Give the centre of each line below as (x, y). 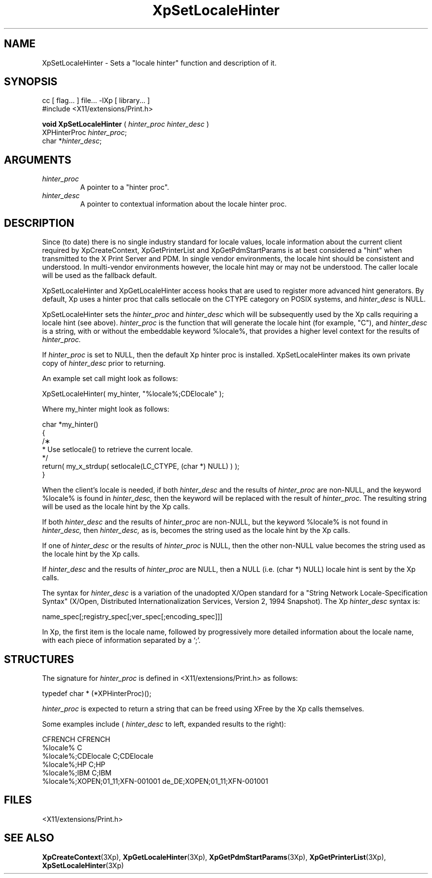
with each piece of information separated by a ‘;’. (121, 640)
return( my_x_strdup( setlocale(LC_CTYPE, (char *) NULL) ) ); (141, 466)
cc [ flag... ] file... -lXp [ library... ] (96, 101)
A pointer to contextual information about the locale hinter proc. (183, 204)
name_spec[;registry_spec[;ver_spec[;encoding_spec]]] (132, 617)
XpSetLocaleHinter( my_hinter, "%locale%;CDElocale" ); (133, 394)
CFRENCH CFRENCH (76, 739)
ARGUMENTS (38, 160)
